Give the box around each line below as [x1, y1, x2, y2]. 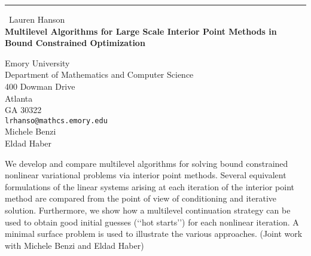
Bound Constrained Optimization [5, 36, 145, 49]
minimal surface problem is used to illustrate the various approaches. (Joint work [5, 227, 303, 240]
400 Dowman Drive [5, 80, 75, 92]
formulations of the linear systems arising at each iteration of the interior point [5, 180, 295, 193]
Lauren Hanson [9, 13, 65, 25]
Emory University [5, 56, 70, 69]
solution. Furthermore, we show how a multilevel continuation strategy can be [5, 203, 291, 216]
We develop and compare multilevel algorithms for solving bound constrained [5, 157, 288, 169]
